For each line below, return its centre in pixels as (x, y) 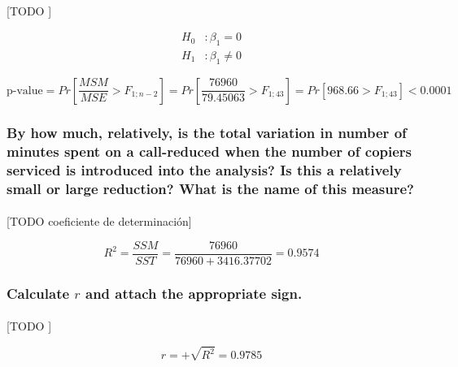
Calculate (38, 293)
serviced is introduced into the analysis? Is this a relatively (204, 169)
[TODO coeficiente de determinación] (99, 221)
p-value (25, 91)
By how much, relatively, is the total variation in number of (207, 132)
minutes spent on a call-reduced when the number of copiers (209, 151)
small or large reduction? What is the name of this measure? (210, 188)
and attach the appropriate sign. (194, 293)
